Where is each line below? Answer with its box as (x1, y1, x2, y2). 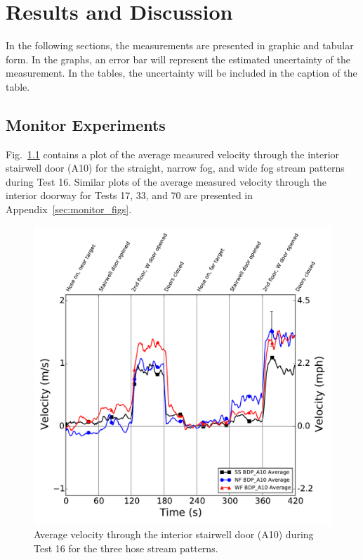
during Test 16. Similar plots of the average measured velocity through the (6, 174, 326, 189)
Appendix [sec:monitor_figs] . (6, 202, 132, 217)
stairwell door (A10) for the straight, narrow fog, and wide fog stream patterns (6, 160, 345, 175)
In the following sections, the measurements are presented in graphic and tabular (6, 38, 354, 53)
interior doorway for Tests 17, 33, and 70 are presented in (6, 188, 253, 203)
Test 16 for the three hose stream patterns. (34, 540, 218, 555)
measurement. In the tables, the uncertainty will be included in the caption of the (6, 65, 357, 80)
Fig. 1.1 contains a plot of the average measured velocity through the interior (6, 146, 340, 161)
